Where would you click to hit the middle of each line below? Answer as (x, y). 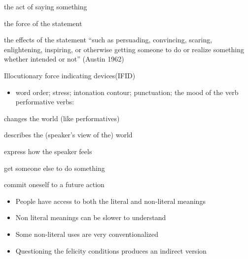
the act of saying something (46, 6)
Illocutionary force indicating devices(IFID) (70, 75)
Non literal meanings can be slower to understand (91, 217)
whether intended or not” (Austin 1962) (64, 59)
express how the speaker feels (48, 151)
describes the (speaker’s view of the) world (68, 135)
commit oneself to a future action (54, 184)
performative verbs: (45, 102)
